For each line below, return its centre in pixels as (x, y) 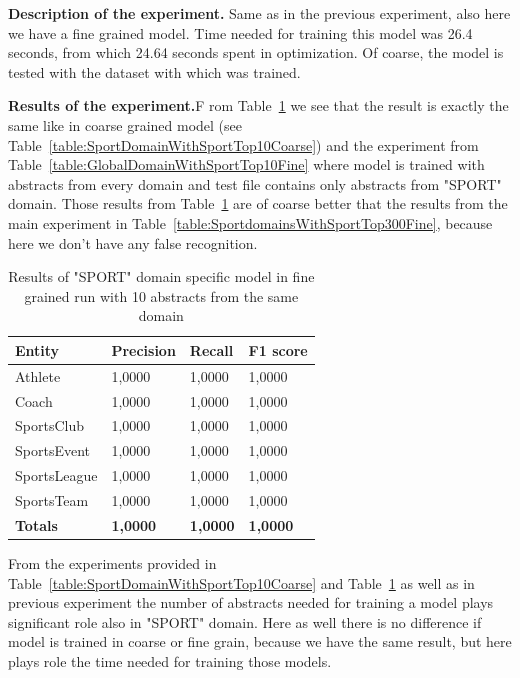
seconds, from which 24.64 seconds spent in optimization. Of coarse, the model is (256, 52)
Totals (36, 524)
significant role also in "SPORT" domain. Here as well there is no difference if (245, 621)
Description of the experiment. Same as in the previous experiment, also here (259, 13)
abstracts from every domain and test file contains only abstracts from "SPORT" (255, 183)
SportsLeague (56, 475)
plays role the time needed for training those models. (170, 660)
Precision (143, 349)
